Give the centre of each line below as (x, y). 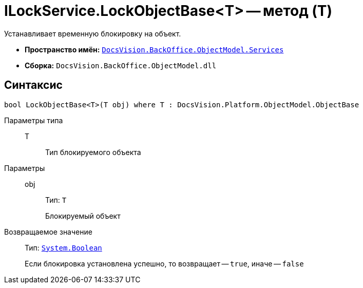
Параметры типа (34, 120)
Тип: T (56, 200)
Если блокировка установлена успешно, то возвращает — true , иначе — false (164, 263)
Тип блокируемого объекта (93, 152)
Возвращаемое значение (48, 232)
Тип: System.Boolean (63, 247)
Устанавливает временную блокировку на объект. (93, 33)
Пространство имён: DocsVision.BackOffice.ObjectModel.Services (154, 49)
